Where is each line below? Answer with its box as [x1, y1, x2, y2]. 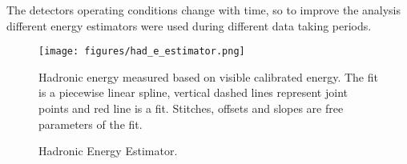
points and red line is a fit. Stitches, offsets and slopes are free [38, 100, 344, 117]
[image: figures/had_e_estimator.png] [38, 46, 245, 58]
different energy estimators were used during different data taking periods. [6, 17, 372, 34]
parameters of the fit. [38, 115, 143, 132]
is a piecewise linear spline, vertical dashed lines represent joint [38, 84, 348, 101]
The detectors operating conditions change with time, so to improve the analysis [6, 2, 401, 18]
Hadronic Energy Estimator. [38, 142, 178, 159]
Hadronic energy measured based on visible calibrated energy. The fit [38, 68, 378, 85]
